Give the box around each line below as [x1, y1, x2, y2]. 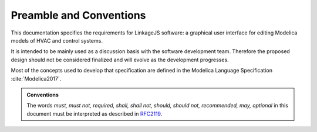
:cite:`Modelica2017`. [11, 75, 62, 82]
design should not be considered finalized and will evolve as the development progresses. [11, 56, 229, 63]
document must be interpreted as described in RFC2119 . [26, 110, 163, 117]
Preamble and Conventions [11, 9, 146, 22]
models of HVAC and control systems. [11, 37, 103, 44]
